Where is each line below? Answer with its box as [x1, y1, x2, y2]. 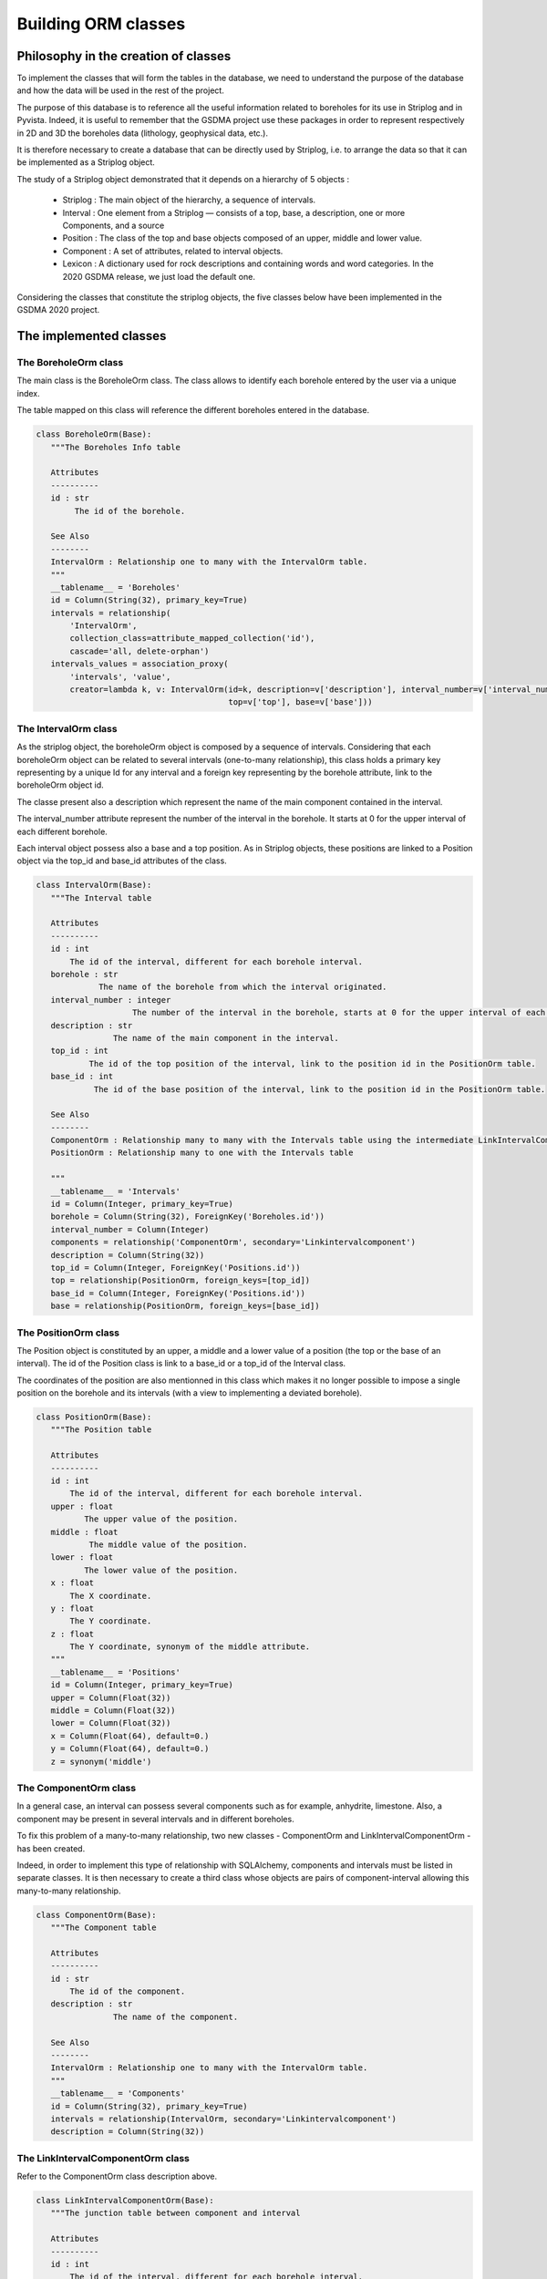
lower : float [50, 1552, 114, 1562]
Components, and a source [62, 220, 165, 231]
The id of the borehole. [74, 506, 186, 516]
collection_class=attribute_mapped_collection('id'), [69, 634, 315, 644]
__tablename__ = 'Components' [50, 2088, 186, 2099]
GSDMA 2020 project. [16, 304, 100, 315]
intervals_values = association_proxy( [50, 659, 229, 669]
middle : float [50, 1527, 119, 1537]
